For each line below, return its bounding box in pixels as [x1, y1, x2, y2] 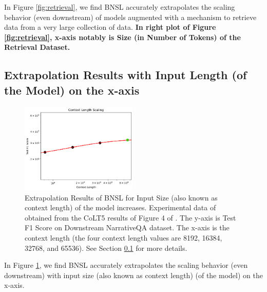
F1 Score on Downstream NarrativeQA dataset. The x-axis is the [25, 222, 230, 233]
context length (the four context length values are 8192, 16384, [25, 232, 222, 243]
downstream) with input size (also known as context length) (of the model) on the [4, 269, 263, 280]
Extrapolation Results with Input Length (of [4, 67, 247, 83]
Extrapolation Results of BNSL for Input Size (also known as [25, 192, 218, 203]
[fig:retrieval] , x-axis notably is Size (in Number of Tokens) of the [4, 31, 241, 42]
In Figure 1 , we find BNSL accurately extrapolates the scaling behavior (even [4, 260, 248, 270]
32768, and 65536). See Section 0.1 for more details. [25, 242, 187, 253]
